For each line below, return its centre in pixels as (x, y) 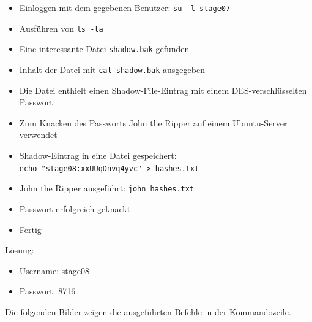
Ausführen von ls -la (61, 28)
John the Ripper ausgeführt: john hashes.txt (107, 188)
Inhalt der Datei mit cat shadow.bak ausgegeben (112, 69)
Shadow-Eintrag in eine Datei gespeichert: (98, 155)
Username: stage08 (54, 270)
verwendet (38, 135)
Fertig (30, 229)
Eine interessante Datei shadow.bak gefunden (104, 49)
